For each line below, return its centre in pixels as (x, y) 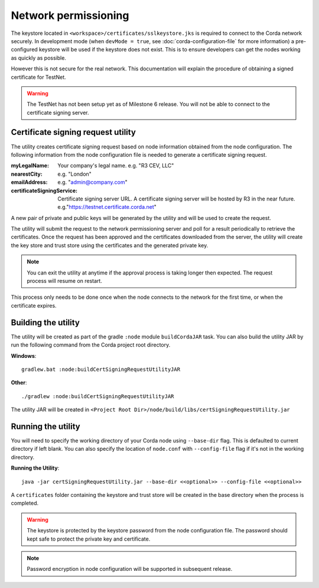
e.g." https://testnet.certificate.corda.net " (107, 207)
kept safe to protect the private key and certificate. (89, 539)
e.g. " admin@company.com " (92, 182)
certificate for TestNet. (38, 77)
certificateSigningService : (44, 190)
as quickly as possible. (38, 58)
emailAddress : (29, 182)
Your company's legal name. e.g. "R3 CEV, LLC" (116, 166)
